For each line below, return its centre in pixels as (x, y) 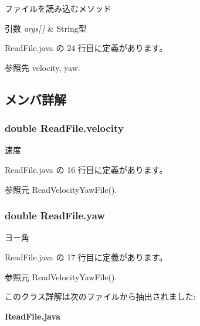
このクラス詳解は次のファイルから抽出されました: (100, 296)
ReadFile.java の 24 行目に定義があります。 (86, 48)
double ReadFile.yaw (55, 215)
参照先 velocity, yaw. (43, 67)
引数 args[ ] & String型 (46, 28)
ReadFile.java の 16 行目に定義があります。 (86, 169)
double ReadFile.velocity (64, 128)
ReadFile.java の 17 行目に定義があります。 (86, 257)
